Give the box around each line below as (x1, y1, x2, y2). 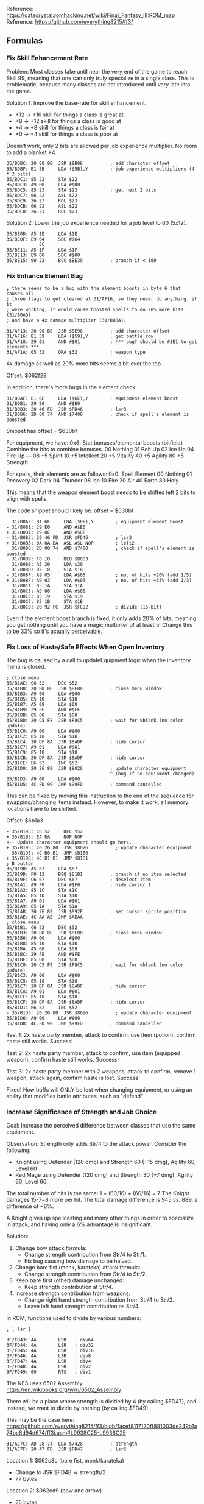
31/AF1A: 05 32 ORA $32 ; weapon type (6, 349, 146, 355)
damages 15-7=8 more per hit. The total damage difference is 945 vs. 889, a (6, 1196, 198, 1203)
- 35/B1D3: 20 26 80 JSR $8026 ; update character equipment (6, 1010, 192, 1016)
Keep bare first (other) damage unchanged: (15, 1276, 125, 1284)
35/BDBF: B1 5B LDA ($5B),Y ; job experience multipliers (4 (6, 166, 195, 172)
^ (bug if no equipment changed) (110, 771, 195, 777)
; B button (6, 861, 34, 867)
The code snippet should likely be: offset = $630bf (6, 507, 134, 514)
